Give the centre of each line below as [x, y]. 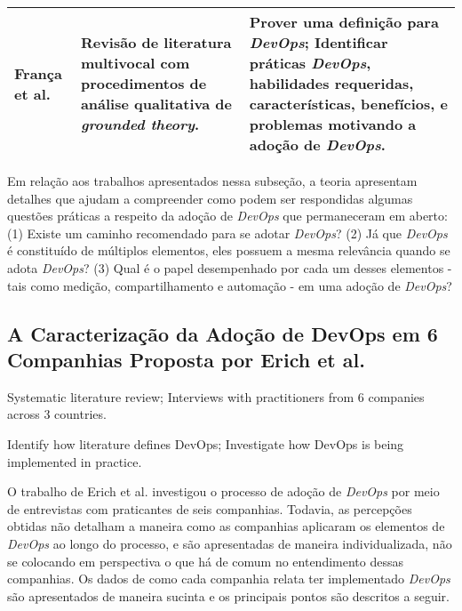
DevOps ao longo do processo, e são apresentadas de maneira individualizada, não [230, 543]
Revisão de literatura [156, 42]
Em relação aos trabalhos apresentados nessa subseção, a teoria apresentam [212, 181]
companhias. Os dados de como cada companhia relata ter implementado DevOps [229, 579]
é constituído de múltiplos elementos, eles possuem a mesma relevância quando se [229, 250]
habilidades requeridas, [331, 83]
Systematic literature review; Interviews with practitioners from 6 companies [216, 396]
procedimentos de [143, 83]
